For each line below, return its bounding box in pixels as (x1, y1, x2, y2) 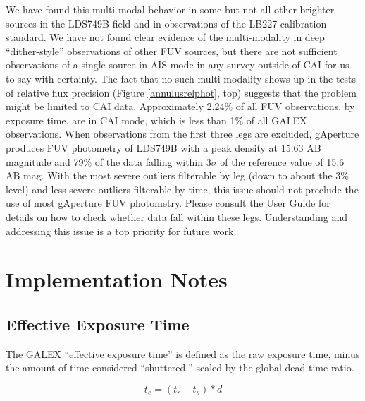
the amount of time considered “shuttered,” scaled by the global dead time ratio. (6, 360, 354, 375)
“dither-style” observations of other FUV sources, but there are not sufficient (6, 43, 338, 58)
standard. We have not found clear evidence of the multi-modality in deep (6, 30, 325, 44)
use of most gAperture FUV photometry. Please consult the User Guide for (6, 196, 330, 210)
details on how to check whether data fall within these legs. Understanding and (6, 209, 347, 224)
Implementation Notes (6, 265, 228, 294)
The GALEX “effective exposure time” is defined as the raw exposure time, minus (6, 346, 360, 361)
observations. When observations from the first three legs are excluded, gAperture (6, 126, 359, 141)
